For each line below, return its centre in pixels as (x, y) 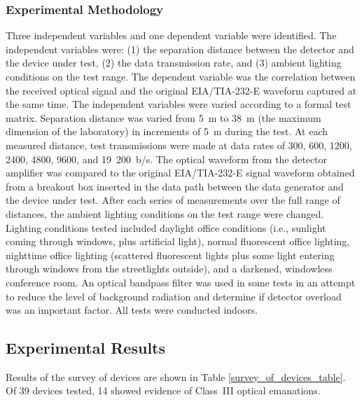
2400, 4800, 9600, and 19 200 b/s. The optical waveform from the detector (167, 159)
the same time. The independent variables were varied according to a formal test (179, 104)
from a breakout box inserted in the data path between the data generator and (175, 186)
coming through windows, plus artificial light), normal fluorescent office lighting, (178, 241)
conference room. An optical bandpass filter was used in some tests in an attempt (181, 282)
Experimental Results (85, 348)
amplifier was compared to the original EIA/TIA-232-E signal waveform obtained (180, 173)
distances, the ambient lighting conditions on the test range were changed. (165, 213)
